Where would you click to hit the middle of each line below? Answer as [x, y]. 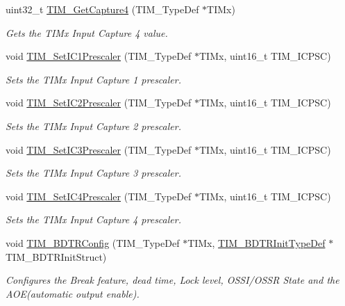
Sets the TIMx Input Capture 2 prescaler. [93, 126]
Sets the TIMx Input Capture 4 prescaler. [93, 219]
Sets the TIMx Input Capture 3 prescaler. [93, 173]
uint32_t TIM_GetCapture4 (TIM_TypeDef [102, 9]
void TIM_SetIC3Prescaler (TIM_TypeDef [99, 149]
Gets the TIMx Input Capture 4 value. [87, 32]
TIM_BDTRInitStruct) [56, 256]
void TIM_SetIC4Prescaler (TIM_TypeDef [99, 196]
